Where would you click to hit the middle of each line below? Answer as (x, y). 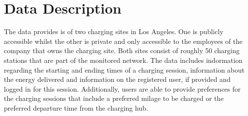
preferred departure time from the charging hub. (76, 107)
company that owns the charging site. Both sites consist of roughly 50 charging (122, 50)
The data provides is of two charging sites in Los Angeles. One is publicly (114, 31)
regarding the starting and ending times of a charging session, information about (124, 69)
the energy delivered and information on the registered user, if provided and (117, 79)
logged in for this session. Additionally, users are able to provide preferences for (122, 88)
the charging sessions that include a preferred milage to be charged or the (114, 98)
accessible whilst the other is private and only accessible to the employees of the (123, 41)
